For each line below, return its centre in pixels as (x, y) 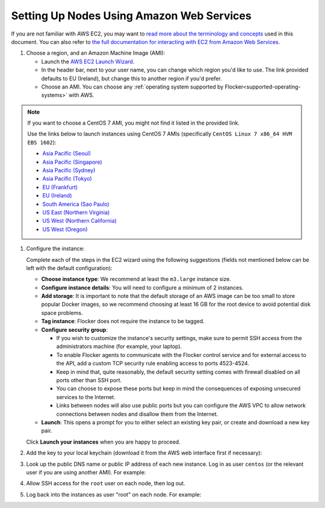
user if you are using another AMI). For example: (86, 472)
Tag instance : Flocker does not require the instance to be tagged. (123, 321)
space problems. (62, 312)
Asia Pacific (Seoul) (67, 153)
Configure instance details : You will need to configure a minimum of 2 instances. (142, 287)
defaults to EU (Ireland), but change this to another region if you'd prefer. (132, 78)
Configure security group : (74, 330)
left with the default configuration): (69, 268)
